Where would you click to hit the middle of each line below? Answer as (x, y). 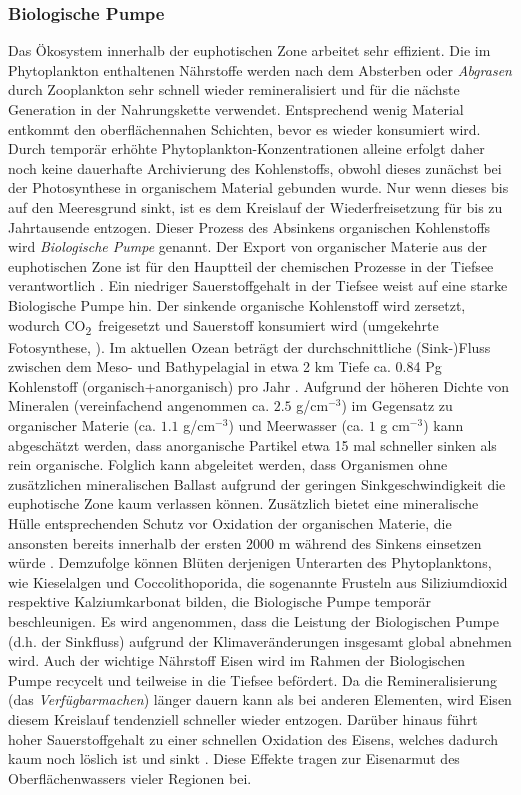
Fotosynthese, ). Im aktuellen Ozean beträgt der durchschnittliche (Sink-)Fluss (249, 346)
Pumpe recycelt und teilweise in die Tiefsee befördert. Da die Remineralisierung (253, 679)
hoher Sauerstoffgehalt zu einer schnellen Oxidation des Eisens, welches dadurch (253, 738)
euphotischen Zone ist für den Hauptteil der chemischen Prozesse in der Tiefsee (251, 265)
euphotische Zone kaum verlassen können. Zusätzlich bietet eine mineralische (243, 503)
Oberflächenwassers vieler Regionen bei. (130, 777)
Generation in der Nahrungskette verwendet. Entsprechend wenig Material (236, 109)
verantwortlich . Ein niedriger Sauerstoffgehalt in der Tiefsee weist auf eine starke (258, 285)
